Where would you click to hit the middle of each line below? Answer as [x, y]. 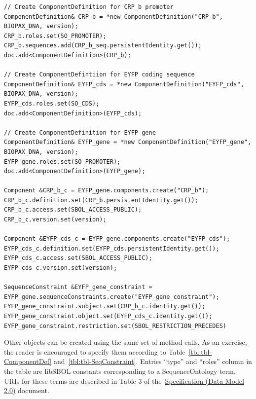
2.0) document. [27, 390]
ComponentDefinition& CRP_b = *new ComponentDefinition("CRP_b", [113, 17]
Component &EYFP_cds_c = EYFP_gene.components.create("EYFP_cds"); [117, 239]
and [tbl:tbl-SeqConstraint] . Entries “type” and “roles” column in [153, 361]
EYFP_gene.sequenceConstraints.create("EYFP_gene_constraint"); [112, 297]
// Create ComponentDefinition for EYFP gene [80, 132]
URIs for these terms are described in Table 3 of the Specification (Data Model [124, 381]
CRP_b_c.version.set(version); [55, 220]
